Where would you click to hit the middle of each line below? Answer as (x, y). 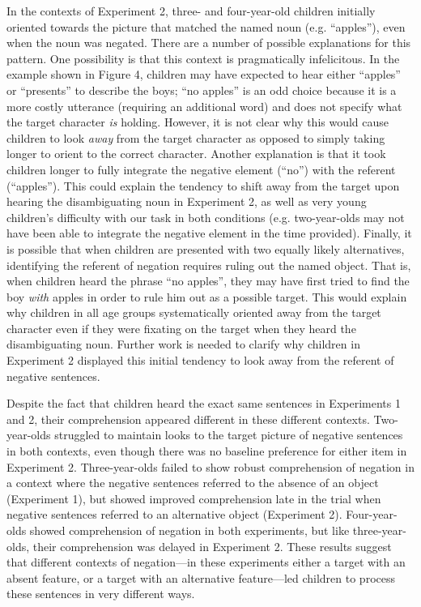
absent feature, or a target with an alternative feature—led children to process (201, 577)
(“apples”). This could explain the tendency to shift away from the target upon (203, 185)
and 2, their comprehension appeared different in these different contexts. (188, 419)
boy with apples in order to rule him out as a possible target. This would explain (207, 296)
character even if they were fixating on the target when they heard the (181, 328)
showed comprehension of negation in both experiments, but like (189, 530)
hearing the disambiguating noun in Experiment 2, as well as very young (187, 201)
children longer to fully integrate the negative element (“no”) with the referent (201, 169)
